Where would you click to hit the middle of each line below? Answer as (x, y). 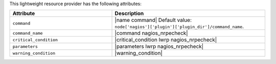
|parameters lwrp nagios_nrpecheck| (159, 47)
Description (129, 14)
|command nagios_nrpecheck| (152, 33)
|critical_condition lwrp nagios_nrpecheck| (166, 40)
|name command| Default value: (153, 20)
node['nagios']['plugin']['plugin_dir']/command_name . (179, 26)
